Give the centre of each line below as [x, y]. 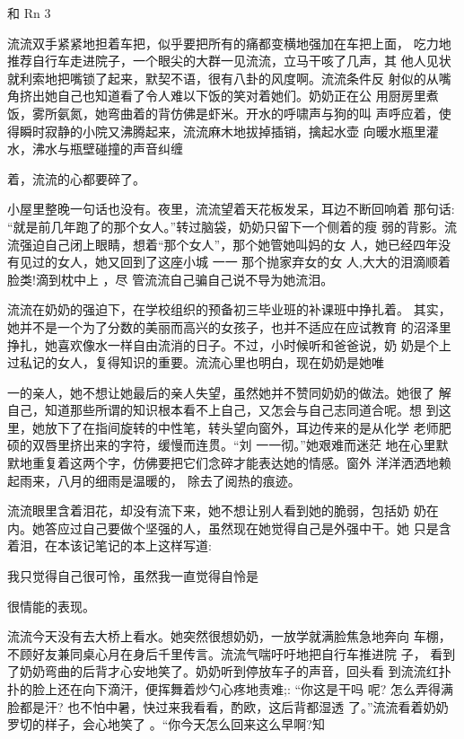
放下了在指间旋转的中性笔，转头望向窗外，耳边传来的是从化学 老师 [241, 427]
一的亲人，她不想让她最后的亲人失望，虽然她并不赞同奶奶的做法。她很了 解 [229, 392]
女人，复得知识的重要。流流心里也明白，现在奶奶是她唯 [220, 362]
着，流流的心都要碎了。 [76, 178]
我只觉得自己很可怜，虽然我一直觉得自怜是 [133, 576]
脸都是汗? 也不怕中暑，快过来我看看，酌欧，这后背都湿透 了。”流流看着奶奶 [228, 706]
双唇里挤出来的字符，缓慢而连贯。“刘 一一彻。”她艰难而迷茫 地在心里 [234, 445]
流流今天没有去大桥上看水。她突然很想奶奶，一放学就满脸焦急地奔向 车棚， [229, 636]
